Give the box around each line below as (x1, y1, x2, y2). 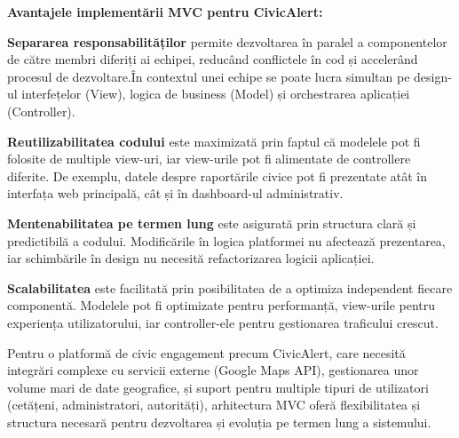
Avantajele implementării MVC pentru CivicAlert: (7, 3, 323, 20)
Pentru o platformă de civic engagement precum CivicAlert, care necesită (7, 343, 406, 362)
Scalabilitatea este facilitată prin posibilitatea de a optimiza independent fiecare (7, 278, 453, 297)
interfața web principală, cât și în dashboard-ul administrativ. (7, 184, 344, 203)
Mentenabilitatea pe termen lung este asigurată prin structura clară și (7, 213, 416, 232)
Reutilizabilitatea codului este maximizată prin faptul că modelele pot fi (7, 131, 421, 150)
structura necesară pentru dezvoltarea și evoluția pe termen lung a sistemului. (7, 412, 431, 431)
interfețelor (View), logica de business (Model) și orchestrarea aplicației (21, 84, 410, 103)
